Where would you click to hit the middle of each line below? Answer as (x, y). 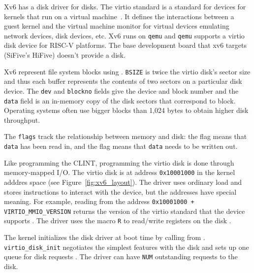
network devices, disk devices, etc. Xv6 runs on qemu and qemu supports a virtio (124, 35)
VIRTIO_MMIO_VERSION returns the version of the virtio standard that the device (125, 211)
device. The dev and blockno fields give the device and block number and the (121, 90)
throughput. (22, 119)
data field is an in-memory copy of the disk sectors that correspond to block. (120, 100)
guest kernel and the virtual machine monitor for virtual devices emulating (117, 26)
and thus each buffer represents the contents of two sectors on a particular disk (123, 81)
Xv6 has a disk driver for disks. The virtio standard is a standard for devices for (125, 6)
